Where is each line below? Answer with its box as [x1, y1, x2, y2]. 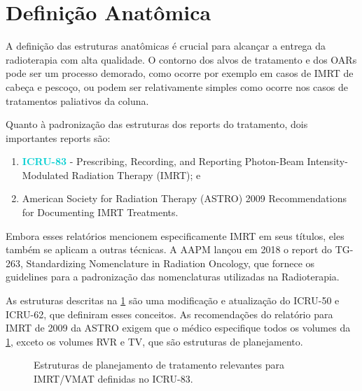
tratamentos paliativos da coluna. [6, 93, 149, 108]
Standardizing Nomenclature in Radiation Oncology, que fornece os [26, 255, 315, 270]
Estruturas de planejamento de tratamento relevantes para [34, 357, 285, 372]
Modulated [22, 167, 69, 182]
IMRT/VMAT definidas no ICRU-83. [34, 371, 193, 385]
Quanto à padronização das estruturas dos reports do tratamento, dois [6, 117, 308, 131]
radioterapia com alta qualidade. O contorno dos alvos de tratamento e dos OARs [6, 52, 357, 66]
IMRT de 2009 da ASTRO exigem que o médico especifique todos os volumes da [6, 320, 351, 335]
